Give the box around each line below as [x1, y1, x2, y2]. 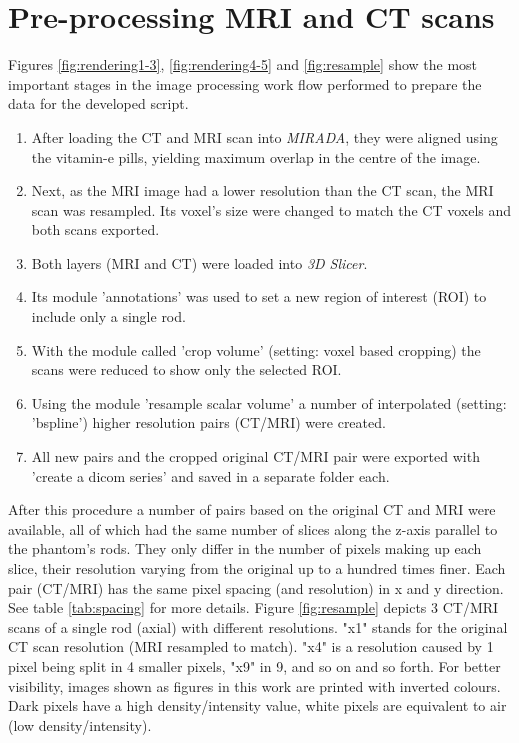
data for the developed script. [8, 93, 189, 114]
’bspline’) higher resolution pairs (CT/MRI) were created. [31, 412, 386, 433]
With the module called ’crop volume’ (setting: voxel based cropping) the [31, 339, 481, 360]
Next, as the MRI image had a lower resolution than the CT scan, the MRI [31, 180, 494, 201]
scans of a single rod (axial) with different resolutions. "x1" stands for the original [8, 616, 508, 637]
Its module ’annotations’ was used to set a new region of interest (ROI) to [31, 286, 487, 307]
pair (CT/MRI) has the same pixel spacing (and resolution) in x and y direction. [8, 577, 504, 598]
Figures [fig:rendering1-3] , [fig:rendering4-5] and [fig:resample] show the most [8, 54, 478, 75]
